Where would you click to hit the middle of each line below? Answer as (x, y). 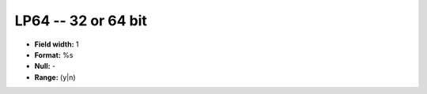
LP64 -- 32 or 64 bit (81, 21)
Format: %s (54, 55)
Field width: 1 (57, 44)
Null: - (45, 66)
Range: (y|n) (55, 77)
